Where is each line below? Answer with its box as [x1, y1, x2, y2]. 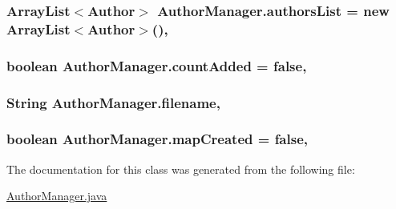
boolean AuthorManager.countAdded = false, [6, 55, 307, 75]
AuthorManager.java [6, 187, 107, 204]
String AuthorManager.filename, [6, 92, 220, 112]
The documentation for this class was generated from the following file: [6, 160, 355, 177]
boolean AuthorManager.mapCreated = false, [6, 129, 309, 149]
